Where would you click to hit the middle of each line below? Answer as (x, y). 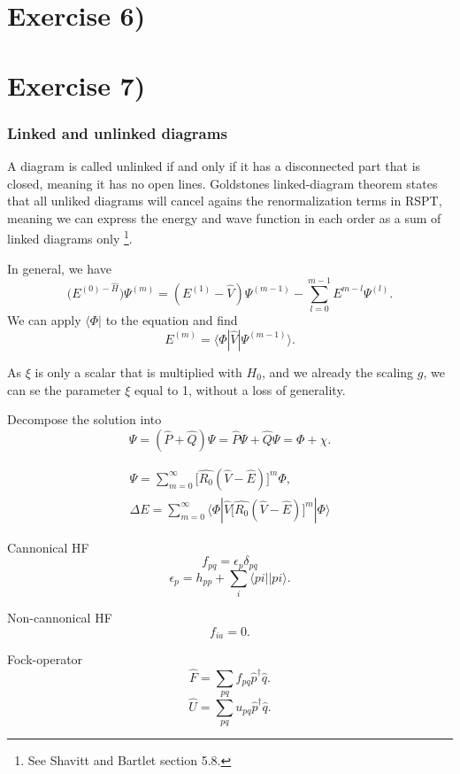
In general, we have (59, 268)
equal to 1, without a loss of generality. (240, 389)
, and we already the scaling (337, 372)
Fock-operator (45, 659)
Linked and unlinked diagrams (117, 132)
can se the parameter (64, 389)
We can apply (44, 320)
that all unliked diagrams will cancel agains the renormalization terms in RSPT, (225, 201)
